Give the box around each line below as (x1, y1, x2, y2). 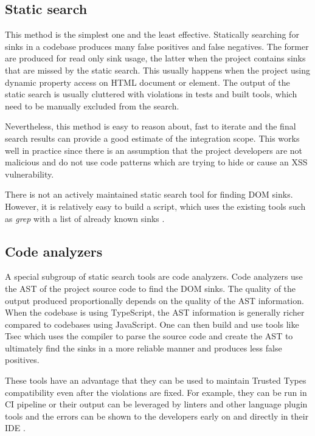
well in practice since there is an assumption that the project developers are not (5, 144, 302, 156)
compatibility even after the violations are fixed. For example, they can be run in (5, 386, 307, 398)
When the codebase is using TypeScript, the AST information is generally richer (5, 306, 305, 319)
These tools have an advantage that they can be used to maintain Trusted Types (5, 374, 306, 387)
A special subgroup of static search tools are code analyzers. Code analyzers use (5, 270, 303, 283)
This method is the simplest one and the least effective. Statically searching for (5, 28, 299, 41)
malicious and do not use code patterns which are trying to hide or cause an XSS (5, 156, 308, 168)
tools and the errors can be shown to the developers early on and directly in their (5, 409, 309, 422)
